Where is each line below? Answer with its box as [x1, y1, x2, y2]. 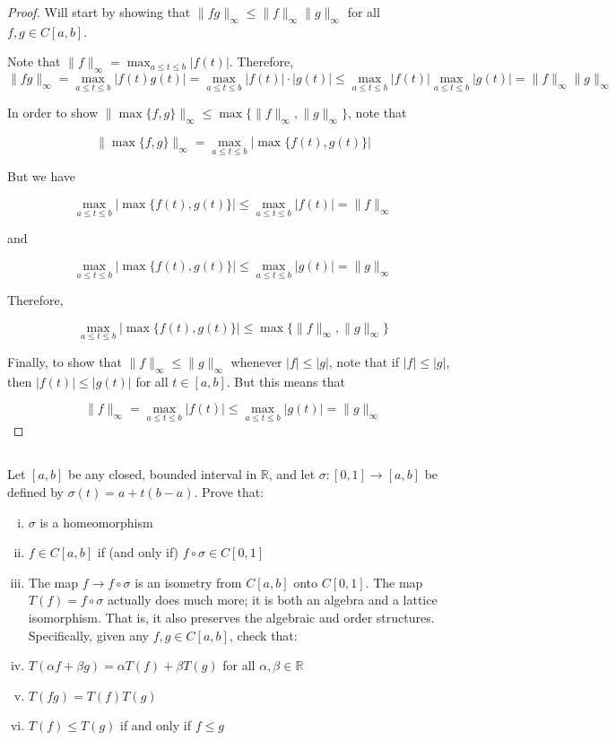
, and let [268, 465, 316, 484]
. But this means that [226, 371, 345, 390]
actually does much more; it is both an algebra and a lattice [107, 590, 438, 609]
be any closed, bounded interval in [68, 465, 257, 484]
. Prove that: [194, 483, 265, 501]
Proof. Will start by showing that [7, 3, 191, 21]
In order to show [7, 103, 99, 122]
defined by [7, 483, 65, 501]
